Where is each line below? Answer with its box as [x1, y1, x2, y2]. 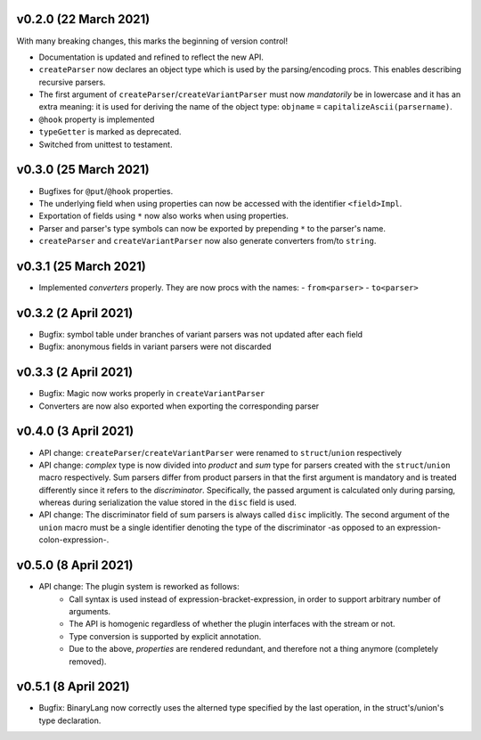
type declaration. [38, 715, 102, 726]
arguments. [69, 606, 111, 616]
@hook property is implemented [38, 114, 155, 125]
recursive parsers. [38, 77, 106, 87]
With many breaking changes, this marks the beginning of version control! [16, 36, 289, 46]
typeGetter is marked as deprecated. [38, 126, 182, 137]
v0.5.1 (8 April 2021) [16, 679, 130, 695]
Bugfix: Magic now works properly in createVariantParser [38, 388, 265, 399]
